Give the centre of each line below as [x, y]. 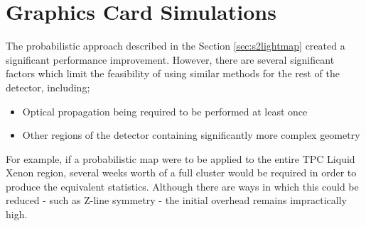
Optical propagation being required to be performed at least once [165, 111]
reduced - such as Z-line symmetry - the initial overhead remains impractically [176, 200]
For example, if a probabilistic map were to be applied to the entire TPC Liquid [181, 158]
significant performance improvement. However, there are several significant [170, 59]
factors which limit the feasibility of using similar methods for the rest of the [173, 73]
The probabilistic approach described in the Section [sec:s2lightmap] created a [176, 46]
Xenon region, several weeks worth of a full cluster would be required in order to [181, 173]
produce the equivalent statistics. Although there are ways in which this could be [182, 186]
